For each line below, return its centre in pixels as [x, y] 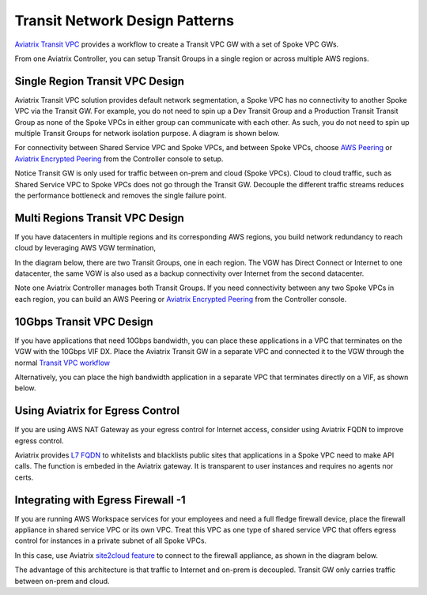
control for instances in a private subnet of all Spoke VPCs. [111, 540]
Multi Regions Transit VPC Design [100, 218]
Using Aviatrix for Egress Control [97, 411]
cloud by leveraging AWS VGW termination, [85, 248]
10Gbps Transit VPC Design [84, 321]
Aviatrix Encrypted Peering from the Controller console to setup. [119, 159]
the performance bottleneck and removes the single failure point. [121, 195]
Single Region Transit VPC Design [100, 81]
